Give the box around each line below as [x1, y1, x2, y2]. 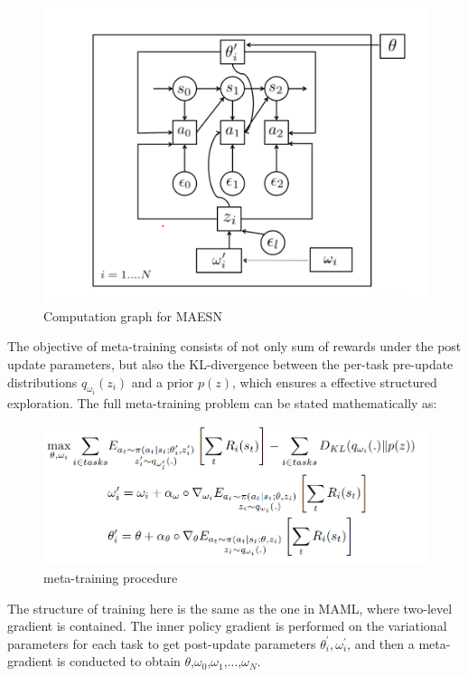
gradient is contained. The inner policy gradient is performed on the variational [7, 616, 447, 635]
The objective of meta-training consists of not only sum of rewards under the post [7, 337, 462, 356]
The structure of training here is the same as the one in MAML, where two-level [7, 598, 453, 617]
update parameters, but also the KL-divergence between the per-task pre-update [7, 354, 454, 373]
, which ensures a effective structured [232, 372, 437, 391]
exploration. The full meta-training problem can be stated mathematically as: [7, 393, 437, 412]
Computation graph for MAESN [43, 306, 222, 325]
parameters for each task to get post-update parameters [7, 634, 316, 653]
